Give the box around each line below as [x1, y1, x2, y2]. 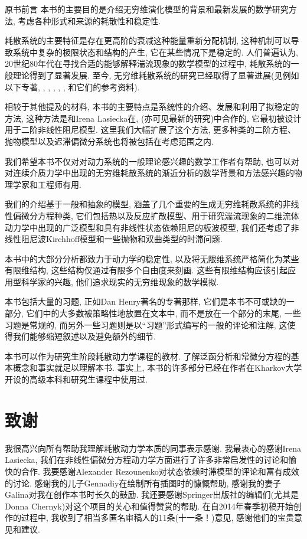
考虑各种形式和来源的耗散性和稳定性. [18, 14, 161, 27]
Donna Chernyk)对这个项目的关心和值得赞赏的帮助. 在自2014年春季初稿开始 [5, 499, 293, 512]
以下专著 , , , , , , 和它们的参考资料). [5, 80, 140, 93]
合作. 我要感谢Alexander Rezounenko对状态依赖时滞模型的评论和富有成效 [21, 465, 299, 477]
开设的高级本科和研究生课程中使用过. [5, 373, 148, 386]
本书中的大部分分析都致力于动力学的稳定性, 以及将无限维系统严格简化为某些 [5, 252, 299, 264]
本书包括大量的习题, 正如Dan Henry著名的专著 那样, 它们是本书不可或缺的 [5, 295, 286, 308]
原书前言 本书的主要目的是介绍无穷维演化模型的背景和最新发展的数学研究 [5, 3, 289, 15]
